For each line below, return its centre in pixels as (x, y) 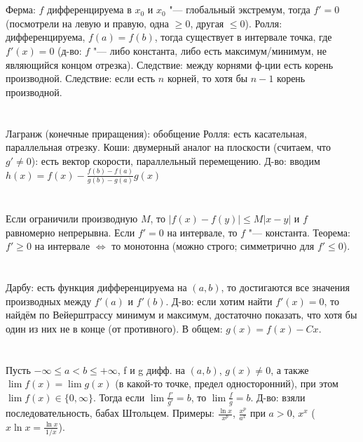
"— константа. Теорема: (299, 232)
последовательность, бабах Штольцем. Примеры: (110, 413)
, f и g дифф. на (151, 369)
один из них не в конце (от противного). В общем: (114, 328)
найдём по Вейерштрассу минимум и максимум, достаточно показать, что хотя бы (181, 315)
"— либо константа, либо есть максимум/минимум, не (210, 50)
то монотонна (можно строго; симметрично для (213, 246)
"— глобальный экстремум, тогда (240, 9)
